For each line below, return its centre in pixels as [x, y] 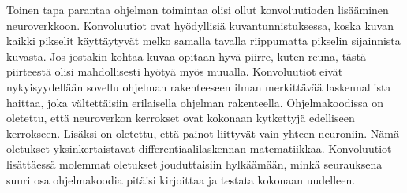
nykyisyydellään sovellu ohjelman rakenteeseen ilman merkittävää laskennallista [199, 86]
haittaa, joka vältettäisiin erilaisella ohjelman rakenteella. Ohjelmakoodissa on [195, 102]
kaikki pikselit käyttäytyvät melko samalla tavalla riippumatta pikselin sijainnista [203, 41]
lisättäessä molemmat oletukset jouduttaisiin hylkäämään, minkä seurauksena [194, 163]
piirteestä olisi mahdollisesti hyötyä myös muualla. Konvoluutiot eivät [175, 71]
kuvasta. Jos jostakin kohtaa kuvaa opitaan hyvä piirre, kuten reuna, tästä [187, 56]
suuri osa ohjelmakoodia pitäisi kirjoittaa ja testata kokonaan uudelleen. [181, 179]
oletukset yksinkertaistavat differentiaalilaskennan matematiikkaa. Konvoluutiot [199, 148]
